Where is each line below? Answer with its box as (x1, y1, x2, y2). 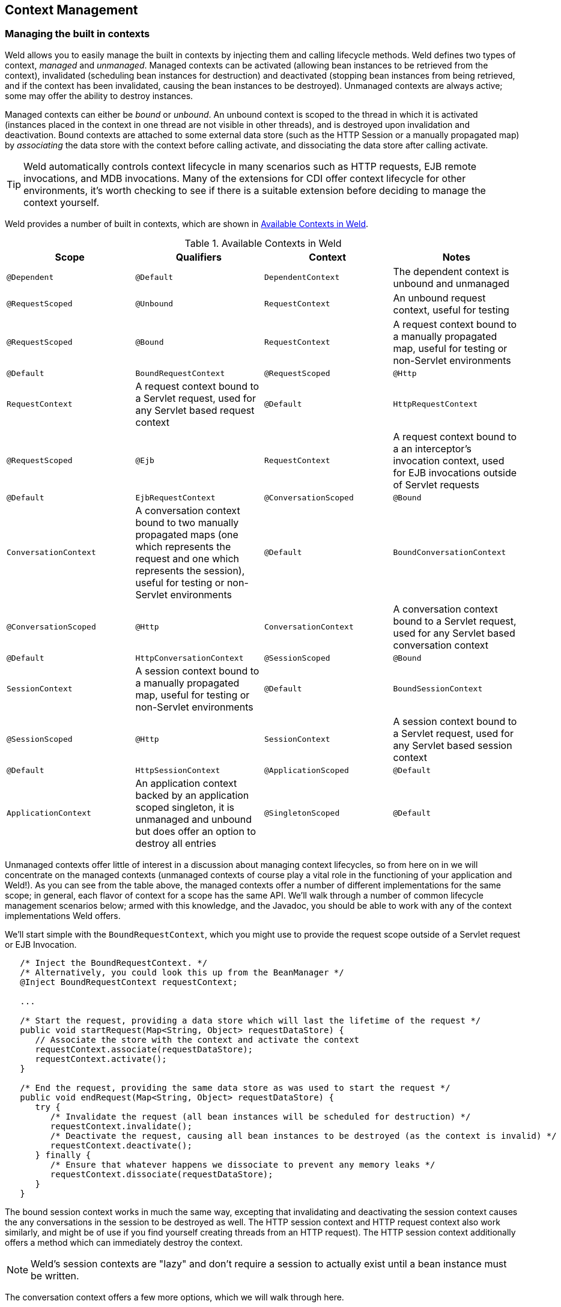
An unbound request (393, 291, 486, 304)
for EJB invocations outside (393, 466, 517, 479)
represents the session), (135, 564, 245, 577)
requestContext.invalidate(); (50, 1121, 192, 1131)
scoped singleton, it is (135, 801, 235, 813)
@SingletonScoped (264, 808, 340, 818)
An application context (135, 777, 237, 789)
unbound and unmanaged (393, 277, 510, 290)
